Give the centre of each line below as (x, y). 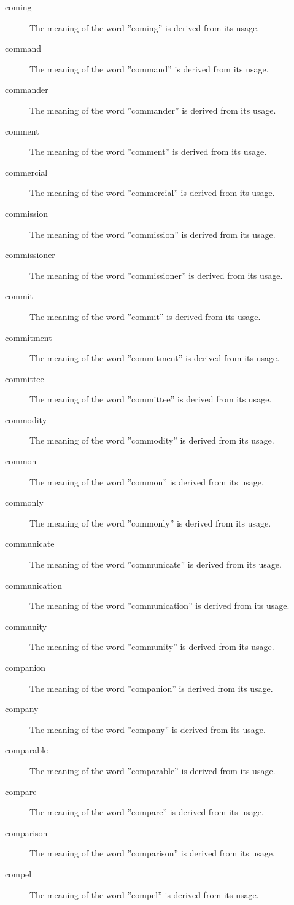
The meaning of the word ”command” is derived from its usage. (149, 69)
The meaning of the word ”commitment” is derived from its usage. (155, 358)
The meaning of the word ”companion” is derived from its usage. (151, 688)
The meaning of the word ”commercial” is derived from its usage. (152, 193)
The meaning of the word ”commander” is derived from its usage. (153, 110)
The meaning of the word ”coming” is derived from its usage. (145, 27)
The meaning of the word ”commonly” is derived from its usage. (150, 523)
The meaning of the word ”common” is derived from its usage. (147, 481)
